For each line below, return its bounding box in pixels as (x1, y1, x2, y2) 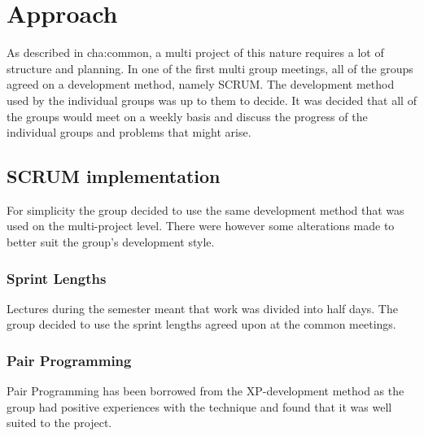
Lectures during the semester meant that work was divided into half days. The (7, 299, 398, 316)
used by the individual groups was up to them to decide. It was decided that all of (7, 91, 417, 108)
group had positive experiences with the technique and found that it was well (7, 398, 392, 415)
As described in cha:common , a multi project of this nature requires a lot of (7, 44, 384, 61)
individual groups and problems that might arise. (7, 124, 251, 141)
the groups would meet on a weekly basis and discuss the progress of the (7, 107, 368, 124)
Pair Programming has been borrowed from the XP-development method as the (7, 382, 404, 399)
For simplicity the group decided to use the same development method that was (7, 201, 404, 218)
